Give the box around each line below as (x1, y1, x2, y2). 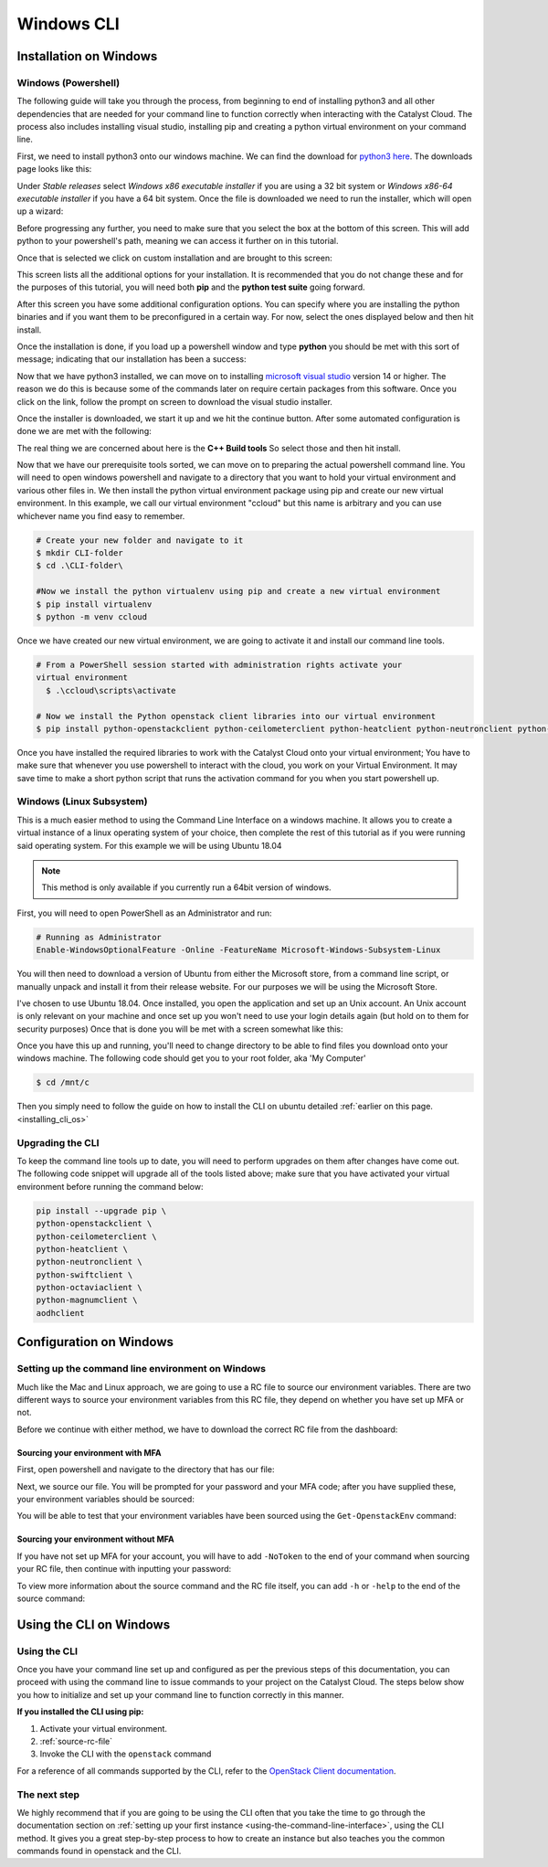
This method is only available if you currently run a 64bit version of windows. (41, 882, 332, 893)
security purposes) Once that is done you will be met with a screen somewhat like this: (16, 1024, 343, 1034)
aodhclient (36, 1308, 85, 1318)
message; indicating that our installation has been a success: (16, 354, 247, 365)
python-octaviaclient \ (36, 1282, 143, 1293)
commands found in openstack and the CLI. (16, 1846, 182, 1857)
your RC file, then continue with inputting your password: (16, 1564, 232, 1575)
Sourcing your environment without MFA (16, 1533, 174, 1544)
